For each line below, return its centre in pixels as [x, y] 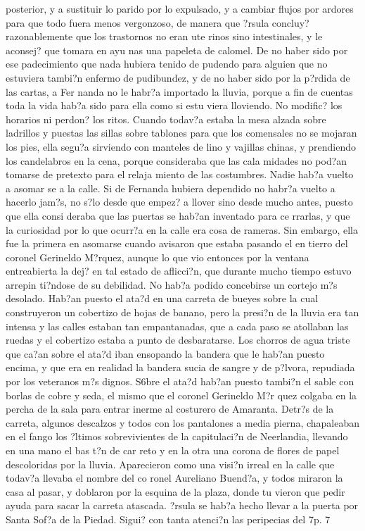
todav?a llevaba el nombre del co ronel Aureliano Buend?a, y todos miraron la [174, 478]
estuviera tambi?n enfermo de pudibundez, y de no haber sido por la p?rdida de [178, 77]
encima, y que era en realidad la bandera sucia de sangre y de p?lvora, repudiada [180, 367]
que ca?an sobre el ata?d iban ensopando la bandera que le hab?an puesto [165, 353]
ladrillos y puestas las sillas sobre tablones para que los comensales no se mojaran [181, 133]
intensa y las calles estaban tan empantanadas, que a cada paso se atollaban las [177, 326]
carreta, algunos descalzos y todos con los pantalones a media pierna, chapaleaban [183, 422]
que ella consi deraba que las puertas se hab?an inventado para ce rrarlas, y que [178, 215]
